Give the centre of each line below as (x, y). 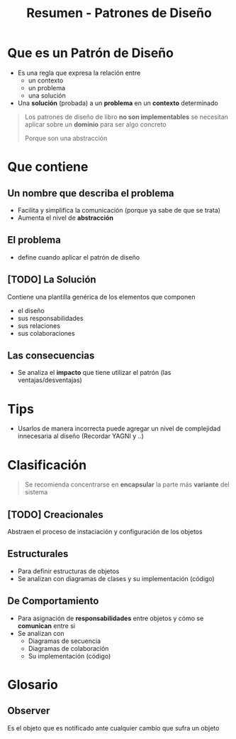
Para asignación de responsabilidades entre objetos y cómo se (111, 618)
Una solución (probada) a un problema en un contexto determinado (118, 103)
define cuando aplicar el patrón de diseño (79, 257)
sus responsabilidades (50, 318)
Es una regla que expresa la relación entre (79, 73)
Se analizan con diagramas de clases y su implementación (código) (116, 578)
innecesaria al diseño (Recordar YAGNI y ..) (80, 436)
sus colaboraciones (46, 333)
